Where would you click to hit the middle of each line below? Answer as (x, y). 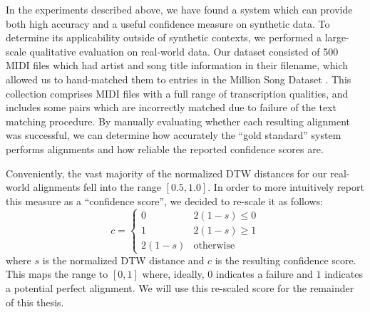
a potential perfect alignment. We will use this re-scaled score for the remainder (180, 288)
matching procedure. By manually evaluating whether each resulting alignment (178, 121)
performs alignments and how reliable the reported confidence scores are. (165, 149)
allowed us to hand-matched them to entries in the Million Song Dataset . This (179, 79)
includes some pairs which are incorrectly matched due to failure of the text (171, 107)
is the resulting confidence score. (286, 260)
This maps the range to (57, 274)
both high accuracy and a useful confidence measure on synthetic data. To (168, 23)
